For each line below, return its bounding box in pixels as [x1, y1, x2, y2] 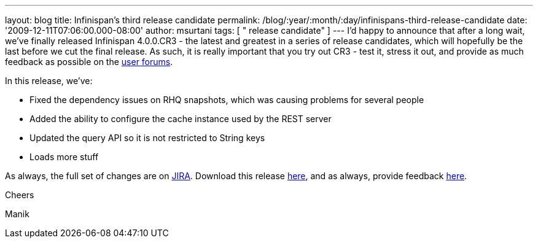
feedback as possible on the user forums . [5, 56, 173, 67]
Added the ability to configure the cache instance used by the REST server [29, 114, 332, 124]
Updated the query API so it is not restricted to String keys [29, 133, 265, 143]
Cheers [5, 190, 34, 200]
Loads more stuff [29, 152, 99, 162]
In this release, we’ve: [5, 75, 93, 86]
